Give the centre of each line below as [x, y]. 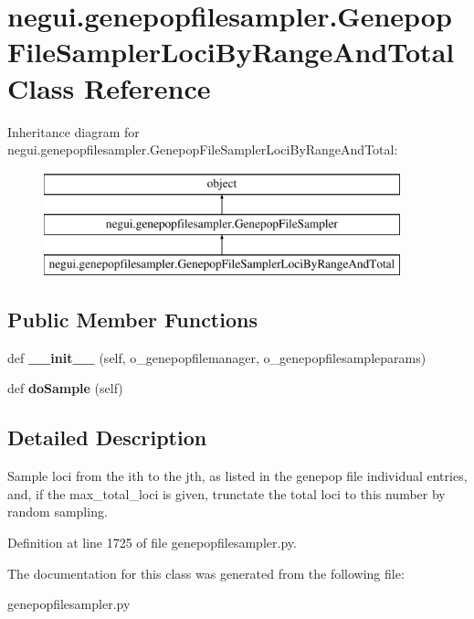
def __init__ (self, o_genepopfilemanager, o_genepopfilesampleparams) [217, 357]
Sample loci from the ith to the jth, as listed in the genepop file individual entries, [237, 476]
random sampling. [58, 512]
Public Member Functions [132, 320]
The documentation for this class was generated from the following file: [206, 573]
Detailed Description [107, 438]
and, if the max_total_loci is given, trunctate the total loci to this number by [226, 493]
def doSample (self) [65, 388]
